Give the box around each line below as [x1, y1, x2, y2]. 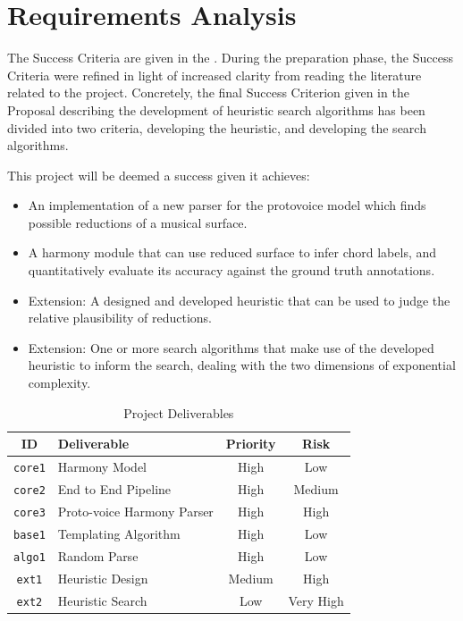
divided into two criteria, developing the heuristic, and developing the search [7, 118, 426, 137]
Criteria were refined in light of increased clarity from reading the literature [7, 65, 422, 84]
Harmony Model [57, 457, 147, 476]
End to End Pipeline [57, 480, 172, 498]
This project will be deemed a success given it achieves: [7, 165, 310, 184]
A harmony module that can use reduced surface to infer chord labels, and [28, 243, 437, 262]
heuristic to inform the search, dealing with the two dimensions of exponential [28, 356, 456, 374]
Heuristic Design [57, 568, 148, 587]
